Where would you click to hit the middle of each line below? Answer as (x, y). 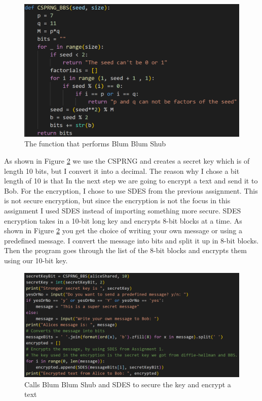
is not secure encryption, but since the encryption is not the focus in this (117, 200)
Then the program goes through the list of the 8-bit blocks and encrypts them (125, 250)
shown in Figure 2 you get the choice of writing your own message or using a (123, 230)
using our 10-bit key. (36, 260)
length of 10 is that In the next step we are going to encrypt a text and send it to (131, 181)
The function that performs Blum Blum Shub (95, 144)
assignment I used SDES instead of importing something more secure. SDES (123, 211)
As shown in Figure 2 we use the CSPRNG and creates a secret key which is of (127, 161)
